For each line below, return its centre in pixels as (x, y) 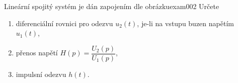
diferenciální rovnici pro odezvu (64, 23)
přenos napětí (37, 53)
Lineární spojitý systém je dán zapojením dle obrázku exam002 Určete (112, 6)
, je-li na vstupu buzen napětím (185, 23)
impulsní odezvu (41, 74)
